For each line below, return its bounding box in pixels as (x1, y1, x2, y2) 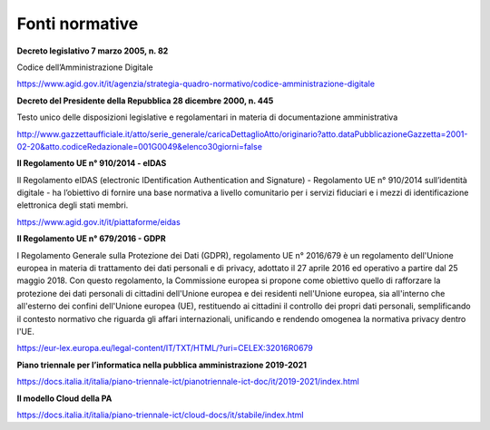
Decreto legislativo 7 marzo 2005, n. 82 (16, 45, 169, 56)
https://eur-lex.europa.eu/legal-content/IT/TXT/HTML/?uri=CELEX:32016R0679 (16, 343, 313, 354)
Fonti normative (16, 14, 139, 34)
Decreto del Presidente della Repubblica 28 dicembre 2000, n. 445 (16, 95, 274, 106)
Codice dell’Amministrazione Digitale (16, 62, 153, 73)
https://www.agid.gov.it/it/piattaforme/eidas (16, 216, 181, 227)
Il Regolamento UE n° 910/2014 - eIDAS (16, 158, 167, 169)
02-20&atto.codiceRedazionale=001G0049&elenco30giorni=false (16, 141, 263, 151)
